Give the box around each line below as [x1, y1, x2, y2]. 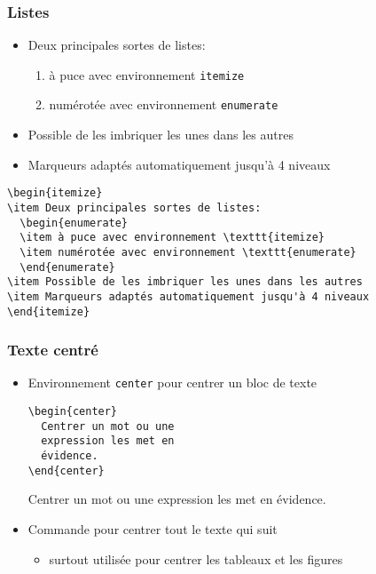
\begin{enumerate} [20, 216, 129, 229]
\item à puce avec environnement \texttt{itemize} [20, 231, 325, 244]
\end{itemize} [7, 305, 90, 318]
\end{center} [27, 464, 105, 477]
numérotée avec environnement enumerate [49, 95, 278, 114]
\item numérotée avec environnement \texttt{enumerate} [20, 245, 356, 259]
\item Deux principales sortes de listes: [7, 201, 262, 214]
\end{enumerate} [20, 260, 115, 274]
